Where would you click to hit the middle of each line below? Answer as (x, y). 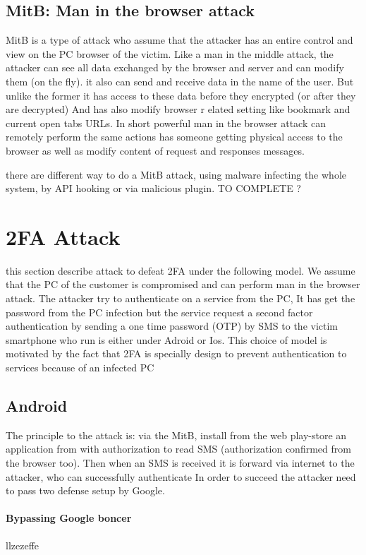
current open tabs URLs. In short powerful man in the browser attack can (166, 123)
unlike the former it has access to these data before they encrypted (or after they (181, 95)
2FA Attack (63, 236)
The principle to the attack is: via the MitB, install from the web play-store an (176, 435)
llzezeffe (23, 545)
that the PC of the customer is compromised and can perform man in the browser (183, 284)
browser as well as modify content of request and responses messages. (155, 150)
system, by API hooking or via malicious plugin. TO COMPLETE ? (153, 188)
